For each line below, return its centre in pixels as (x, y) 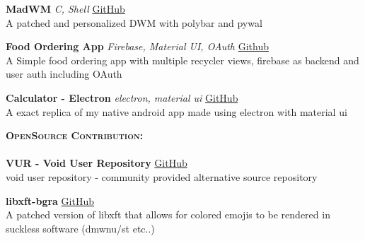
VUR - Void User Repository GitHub (97, 163)
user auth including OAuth (64, 74)
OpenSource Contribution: (75, 135)
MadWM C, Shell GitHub (65, 8)
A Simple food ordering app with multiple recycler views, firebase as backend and (182, 60)
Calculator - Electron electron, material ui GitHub (122, 97)
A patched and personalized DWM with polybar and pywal (134, 22)
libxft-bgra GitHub (50, 200)
